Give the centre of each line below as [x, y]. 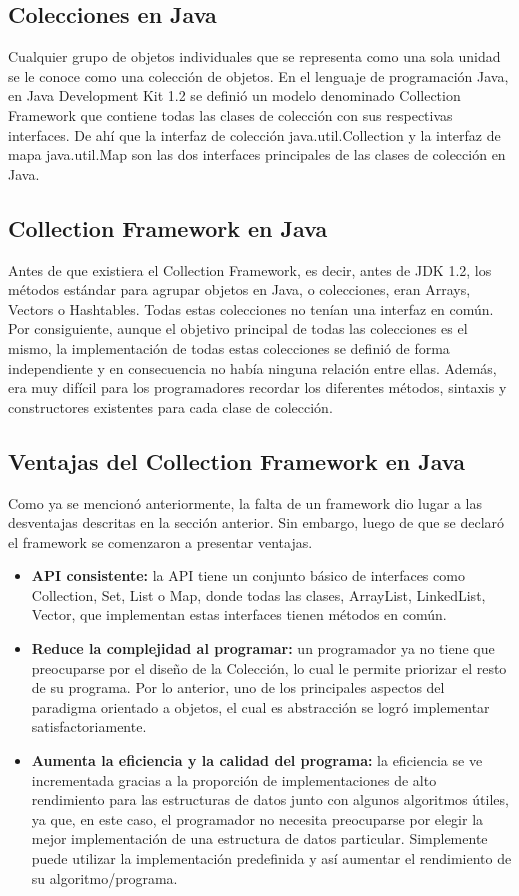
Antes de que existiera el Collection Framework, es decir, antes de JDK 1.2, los [250, 269]
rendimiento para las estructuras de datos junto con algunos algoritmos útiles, [270, 799]
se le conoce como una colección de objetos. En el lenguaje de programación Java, [258, 75]
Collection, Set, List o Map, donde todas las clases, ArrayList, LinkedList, [258, 594]
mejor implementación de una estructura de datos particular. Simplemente [259, 838]
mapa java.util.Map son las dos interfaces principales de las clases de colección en [257, 154]
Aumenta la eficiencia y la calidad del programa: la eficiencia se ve [257, 760]
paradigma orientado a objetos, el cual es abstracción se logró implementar [260, 706]
